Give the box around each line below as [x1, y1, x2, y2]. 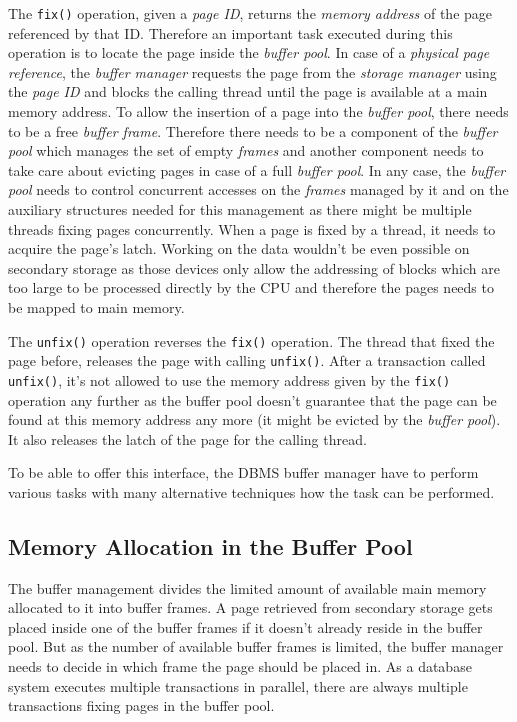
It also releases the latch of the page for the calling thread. [8, 428, 367, 449]
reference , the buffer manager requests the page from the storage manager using [8, 61, 497, 82]
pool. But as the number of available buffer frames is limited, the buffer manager [8, 636, 504, 657]
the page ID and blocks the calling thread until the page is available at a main [8, 81, 488, 102]
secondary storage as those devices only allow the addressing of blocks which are [8, 257, 500, 278]
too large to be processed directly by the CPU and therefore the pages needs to [8, 277, 494, 298]
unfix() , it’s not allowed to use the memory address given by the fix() [8, 369, 451, 390]
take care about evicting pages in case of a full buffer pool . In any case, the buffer [8, 159, 506, 180]
